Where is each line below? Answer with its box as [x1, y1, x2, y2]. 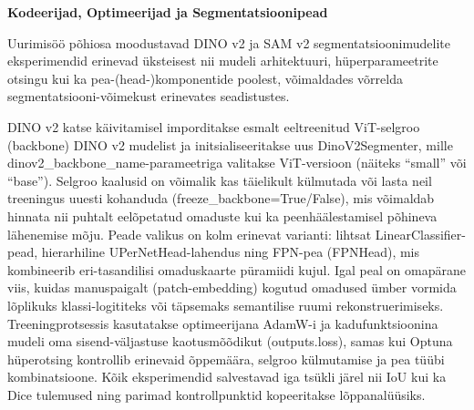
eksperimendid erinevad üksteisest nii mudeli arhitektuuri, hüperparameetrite [7, 51, 438, 70]
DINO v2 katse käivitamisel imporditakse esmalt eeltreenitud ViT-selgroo [7, 117, 420, 136]
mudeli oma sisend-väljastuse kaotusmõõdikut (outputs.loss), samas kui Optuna [7, 332, 453, 351]
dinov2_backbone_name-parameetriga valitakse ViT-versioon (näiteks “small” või [7, 153, 467, 172]
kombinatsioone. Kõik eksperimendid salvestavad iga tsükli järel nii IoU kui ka [7, 367, 447, 386]
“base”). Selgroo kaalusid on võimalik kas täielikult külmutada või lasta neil [7, 170, 432, 190]
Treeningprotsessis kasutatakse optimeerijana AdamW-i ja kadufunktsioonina [7, 313, 438, 333]
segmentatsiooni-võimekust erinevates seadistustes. [7, 87, 290, 106]
